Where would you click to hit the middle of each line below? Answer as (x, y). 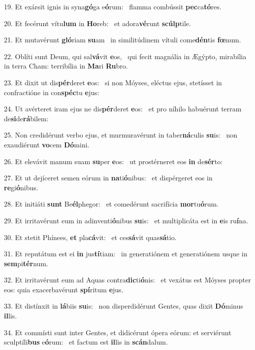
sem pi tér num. (26, 263)
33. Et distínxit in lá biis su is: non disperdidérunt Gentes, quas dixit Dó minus (124, 306)
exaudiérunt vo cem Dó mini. (47, 144)
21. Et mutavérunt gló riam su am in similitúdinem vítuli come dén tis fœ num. (123, 40)
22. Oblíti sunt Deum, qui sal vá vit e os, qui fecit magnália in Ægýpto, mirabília (125, 56)
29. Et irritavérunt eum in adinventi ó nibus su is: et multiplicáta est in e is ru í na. (126, 220)
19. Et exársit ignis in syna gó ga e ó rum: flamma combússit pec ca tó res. (113, 6)
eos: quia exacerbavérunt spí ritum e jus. (64, 289)
